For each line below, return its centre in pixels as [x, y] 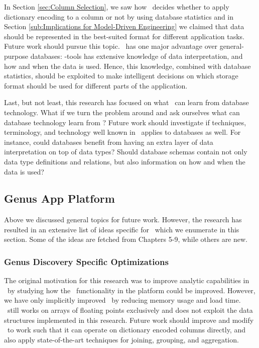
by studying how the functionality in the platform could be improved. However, [131, 290]
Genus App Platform [59, 198]
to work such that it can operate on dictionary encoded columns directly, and [126, 330]
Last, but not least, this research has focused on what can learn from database [126, 102]
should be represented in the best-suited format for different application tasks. [124, 36]
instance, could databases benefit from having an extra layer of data [109, 142]
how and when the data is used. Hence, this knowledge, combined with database [127, 66]
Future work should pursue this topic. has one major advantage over [111, 46]
